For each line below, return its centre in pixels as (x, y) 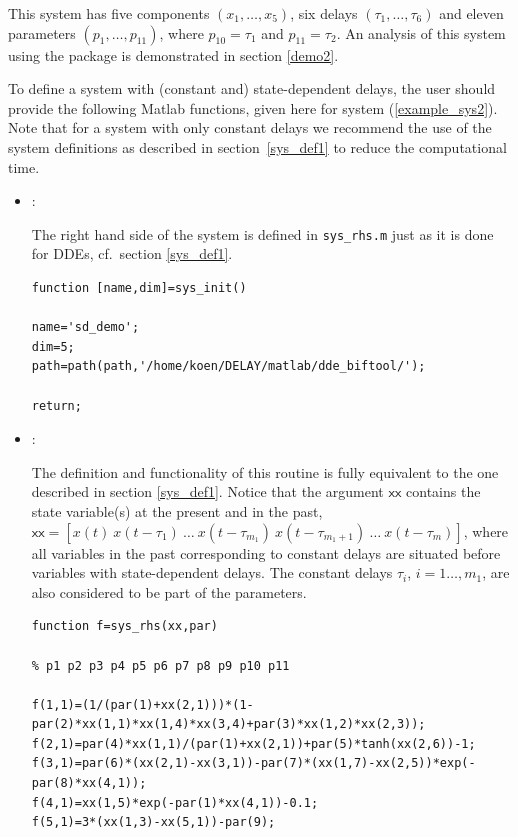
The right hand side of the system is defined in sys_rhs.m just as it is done (262, 233)
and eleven (471, 13)
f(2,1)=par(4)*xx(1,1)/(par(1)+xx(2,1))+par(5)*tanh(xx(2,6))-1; (253, 743)
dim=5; (53, 346)
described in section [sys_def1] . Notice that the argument (207, 491)
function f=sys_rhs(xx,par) (124, 626)
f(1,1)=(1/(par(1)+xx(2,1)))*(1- (142, 704)
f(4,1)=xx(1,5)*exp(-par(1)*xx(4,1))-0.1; (175, 802)
